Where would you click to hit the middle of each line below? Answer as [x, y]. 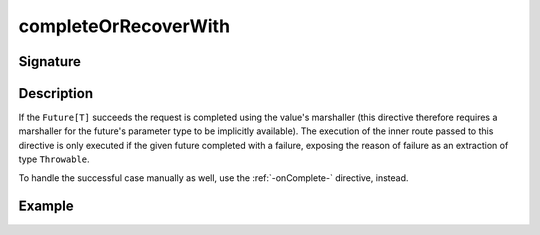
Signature [50, 61]
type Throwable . [54, 159]
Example [46, 206]
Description [56, 93]
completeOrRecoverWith [124, 26]
